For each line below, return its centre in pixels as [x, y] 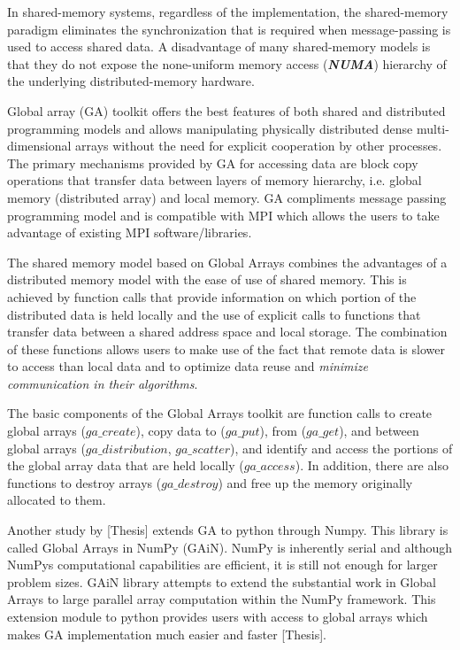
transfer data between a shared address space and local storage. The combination [227, 332]
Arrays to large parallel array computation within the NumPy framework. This [222, 599]
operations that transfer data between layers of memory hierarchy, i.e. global [215, 180]
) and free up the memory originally [315, 482]
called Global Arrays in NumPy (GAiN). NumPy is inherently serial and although [230, 547]
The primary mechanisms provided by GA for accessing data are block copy [213, 162]
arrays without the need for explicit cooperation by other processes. [259, 146]
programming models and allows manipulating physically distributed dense [210, 128]
